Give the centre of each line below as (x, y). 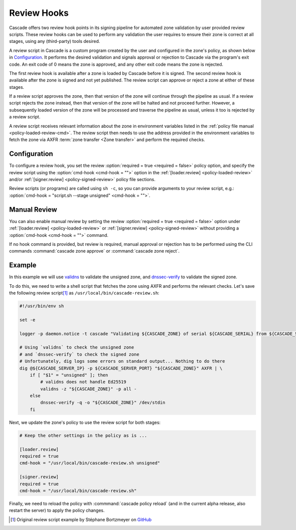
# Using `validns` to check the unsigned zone (77, 347)
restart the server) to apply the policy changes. (57, 510)
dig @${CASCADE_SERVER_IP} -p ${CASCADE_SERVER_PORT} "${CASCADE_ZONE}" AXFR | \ (121, 368)
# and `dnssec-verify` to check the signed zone (79, 354)
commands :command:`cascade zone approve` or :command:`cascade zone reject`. (94, 251)
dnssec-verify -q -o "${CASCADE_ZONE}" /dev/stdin (103, 403)
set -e (27, 320)
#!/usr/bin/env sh (42, 306)
